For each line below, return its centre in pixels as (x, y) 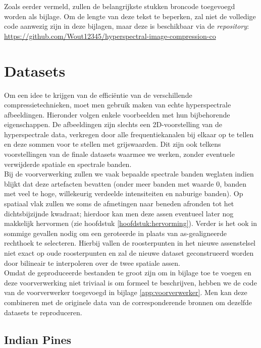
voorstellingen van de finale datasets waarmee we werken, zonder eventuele (119, 154)
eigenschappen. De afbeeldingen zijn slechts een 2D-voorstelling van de (113, 124)
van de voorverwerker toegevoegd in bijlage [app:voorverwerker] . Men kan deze (126, 292)
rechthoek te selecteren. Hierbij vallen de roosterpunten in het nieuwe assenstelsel (130, 243)
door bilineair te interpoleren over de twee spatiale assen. (92, 263)
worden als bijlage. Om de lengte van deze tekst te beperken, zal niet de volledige (130, 16)
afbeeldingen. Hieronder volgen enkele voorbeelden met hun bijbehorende (117, 114)
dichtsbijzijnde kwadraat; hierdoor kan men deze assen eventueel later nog (119, 213)
